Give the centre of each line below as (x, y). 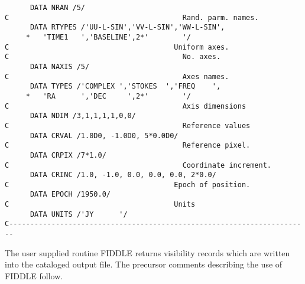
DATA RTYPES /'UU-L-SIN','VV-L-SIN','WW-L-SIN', (127, 27)
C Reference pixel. (128, 146)
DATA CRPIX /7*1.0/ (68, 155)
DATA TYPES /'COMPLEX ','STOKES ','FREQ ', (125, 86)
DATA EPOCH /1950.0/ (70, 195)
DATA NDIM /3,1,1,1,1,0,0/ (83, 116)
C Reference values (128, 125)
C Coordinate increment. (138, 165)
